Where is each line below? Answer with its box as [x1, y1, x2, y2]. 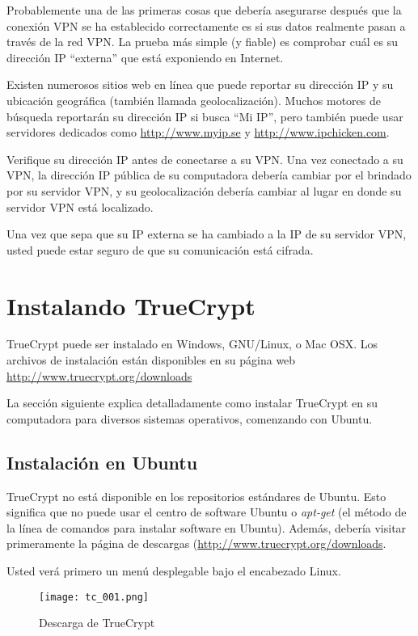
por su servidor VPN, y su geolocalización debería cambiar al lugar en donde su [6, 182, 402, 199]
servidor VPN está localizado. [6, 198, 154, 215]
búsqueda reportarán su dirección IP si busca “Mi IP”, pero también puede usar [6, 107, 403, 124]
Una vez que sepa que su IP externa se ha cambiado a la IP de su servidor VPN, [6, 225, 407, 242]
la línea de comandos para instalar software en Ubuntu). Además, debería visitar [6, 519, 407, 536]
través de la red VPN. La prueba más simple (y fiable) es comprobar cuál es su [6, 33, 398, 50]
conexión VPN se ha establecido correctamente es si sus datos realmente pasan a [6, 17, 406, 34]
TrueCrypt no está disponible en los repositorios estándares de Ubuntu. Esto [6, 487, 386, 504]
